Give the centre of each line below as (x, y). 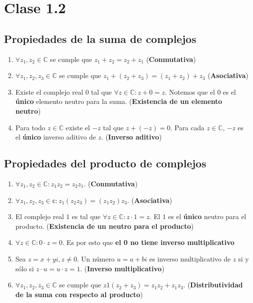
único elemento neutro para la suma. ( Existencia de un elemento (119, 101)
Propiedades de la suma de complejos (100, 38)
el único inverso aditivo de (56, 137)
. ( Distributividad (213, 285)
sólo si (25, 268)
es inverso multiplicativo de (190, 258)
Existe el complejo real (49, 91)
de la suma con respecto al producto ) (79, 294)
